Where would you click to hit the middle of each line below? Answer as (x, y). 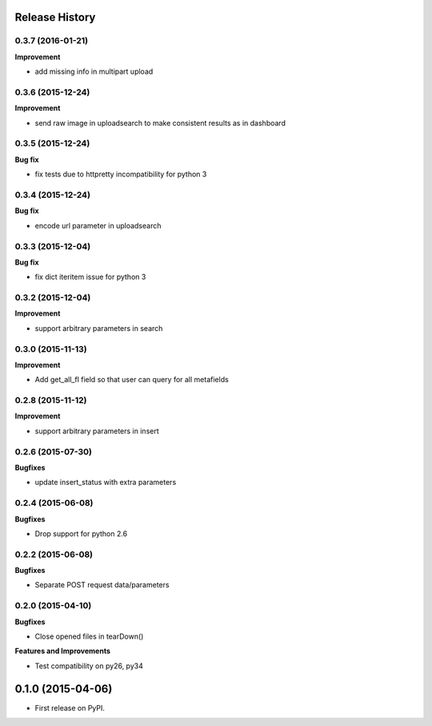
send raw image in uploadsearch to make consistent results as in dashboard (160, 123)
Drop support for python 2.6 (81, 534)
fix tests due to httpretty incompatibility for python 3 (121, 174)
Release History (55, 17)
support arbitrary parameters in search (99, 328)
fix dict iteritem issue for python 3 (90, 277)
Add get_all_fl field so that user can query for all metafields (132, 380)
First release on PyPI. (70, 708)
